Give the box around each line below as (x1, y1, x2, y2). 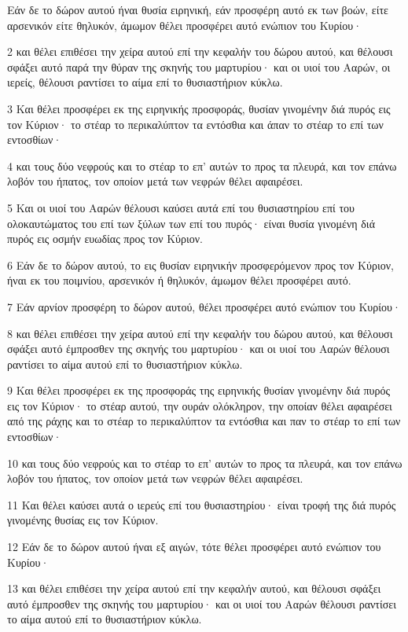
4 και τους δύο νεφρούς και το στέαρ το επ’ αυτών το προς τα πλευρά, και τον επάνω (7, 157, 397, 174)
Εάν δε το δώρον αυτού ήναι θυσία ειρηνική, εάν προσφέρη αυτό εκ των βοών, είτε (7, 2, 388, 17)
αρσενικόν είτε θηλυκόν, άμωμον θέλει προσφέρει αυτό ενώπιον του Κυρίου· (7, 17, 362, 33)
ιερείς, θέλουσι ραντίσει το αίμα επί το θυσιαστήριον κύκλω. (7, 74, 283, 90)
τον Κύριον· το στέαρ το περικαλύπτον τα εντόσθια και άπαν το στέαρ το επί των (7, 116, 384, 132)
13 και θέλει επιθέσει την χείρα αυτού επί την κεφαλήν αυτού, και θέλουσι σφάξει (7, 580, 381, 597)
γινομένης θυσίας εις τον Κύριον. (7, 512, 159, 528)
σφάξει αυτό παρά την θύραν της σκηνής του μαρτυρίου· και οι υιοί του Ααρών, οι (7, 58, 391, 75)
